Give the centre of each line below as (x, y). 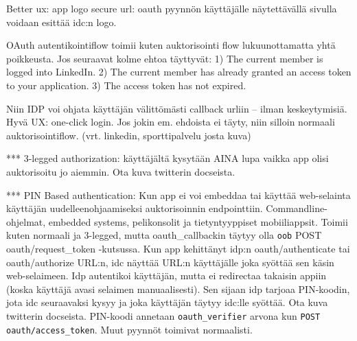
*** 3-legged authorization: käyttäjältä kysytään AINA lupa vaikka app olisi (168, 158)
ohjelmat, (26, 221)
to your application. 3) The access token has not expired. (126, 85)
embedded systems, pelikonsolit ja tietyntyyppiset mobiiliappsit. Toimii (198, 221)
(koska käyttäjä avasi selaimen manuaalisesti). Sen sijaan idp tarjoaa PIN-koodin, (178, 289)
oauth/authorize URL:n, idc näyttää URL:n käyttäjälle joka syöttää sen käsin (170, 262)
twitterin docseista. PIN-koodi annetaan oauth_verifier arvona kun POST (163, 315)
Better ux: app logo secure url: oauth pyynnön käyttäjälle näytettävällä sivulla (172, 8)
